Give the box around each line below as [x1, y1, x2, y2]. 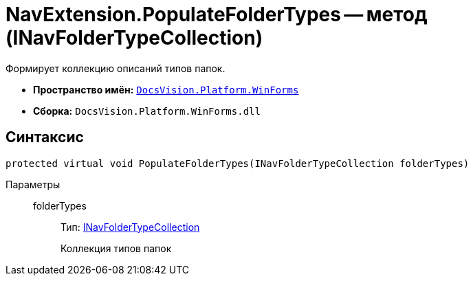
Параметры [5, 178, 60, 190]
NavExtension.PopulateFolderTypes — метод [5, 3, 428, 26]
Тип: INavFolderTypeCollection [60, 221, 200, 233]
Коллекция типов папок [60, 242, 172, 254]
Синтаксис [5, 128, 84, 146]
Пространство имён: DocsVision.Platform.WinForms [33, 83, 299, 95]
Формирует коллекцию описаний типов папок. [5, 62, 225, 74]
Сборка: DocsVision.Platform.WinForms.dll [33, 104, 261, 117]
